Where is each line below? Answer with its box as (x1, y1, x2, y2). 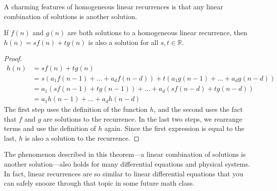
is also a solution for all (88, 37, 159, 47)
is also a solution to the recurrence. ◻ (25, 132, 139, 143)
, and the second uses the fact (154, 104, 243, 114)
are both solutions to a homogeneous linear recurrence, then (67, 27, 248, 38)
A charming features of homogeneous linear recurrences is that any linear (4, 1, 223, 11)
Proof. (4, 53, 22, 64)
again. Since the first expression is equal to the (104, 123, 245, 133)
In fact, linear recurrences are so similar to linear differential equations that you (4, 168, 243, 178)
